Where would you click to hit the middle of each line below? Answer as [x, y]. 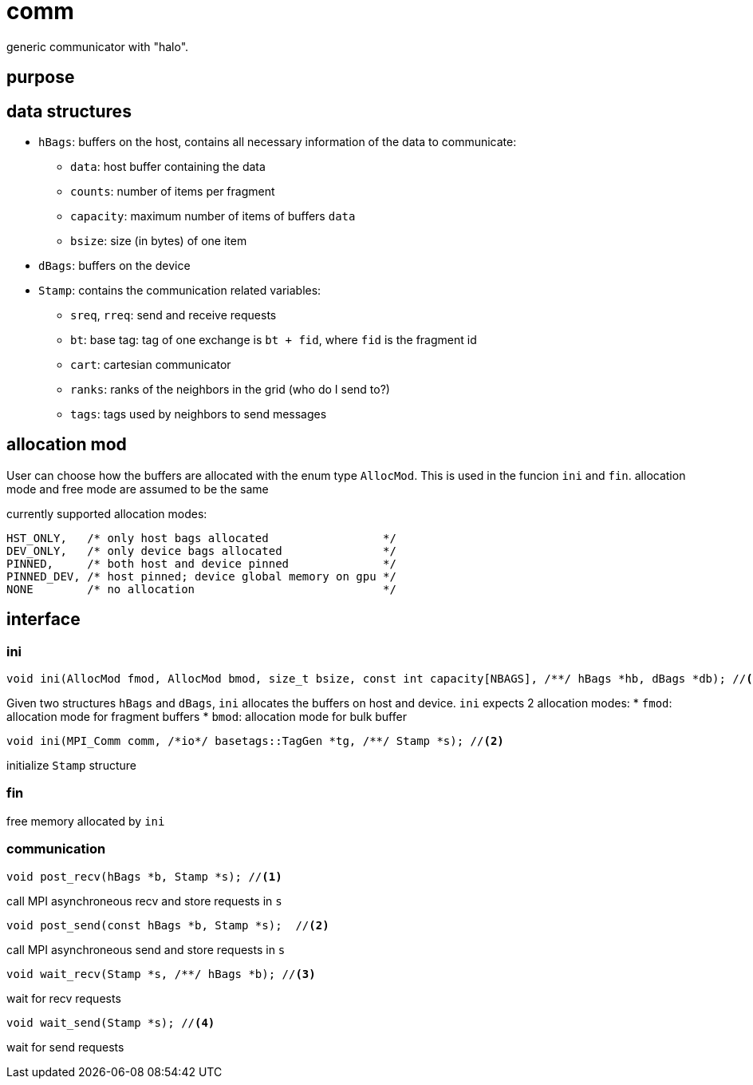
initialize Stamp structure [71, 766]
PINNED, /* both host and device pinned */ [201, 563]
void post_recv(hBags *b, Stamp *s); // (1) [144, 876]
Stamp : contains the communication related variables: [180, 291]
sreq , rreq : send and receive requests [173, 315]
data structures [69, 111]
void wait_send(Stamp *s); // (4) [111, 1022]
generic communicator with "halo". [98, 46]
